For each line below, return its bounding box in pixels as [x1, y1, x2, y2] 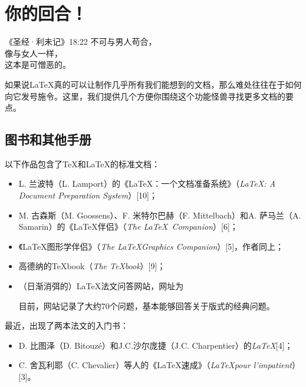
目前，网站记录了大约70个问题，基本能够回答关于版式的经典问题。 [18, 299, 275, 312]
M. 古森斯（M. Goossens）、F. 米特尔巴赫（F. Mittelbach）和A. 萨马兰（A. [18, 209, 301, 221]
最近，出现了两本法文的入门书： [5, 319, 129, 332]
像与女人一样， [5, 47, 62, 59]
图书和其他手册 [5, 130, 91, 148]
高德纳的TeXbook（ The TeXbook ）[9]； [18, 260, 166, 272]
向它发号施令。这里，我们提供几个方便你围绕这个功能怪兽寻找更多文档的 [5, 90, 285, 102]
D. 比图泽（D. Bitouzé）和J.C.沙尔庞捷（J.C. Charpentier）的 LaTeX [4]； [18, 339, 293, 351]
